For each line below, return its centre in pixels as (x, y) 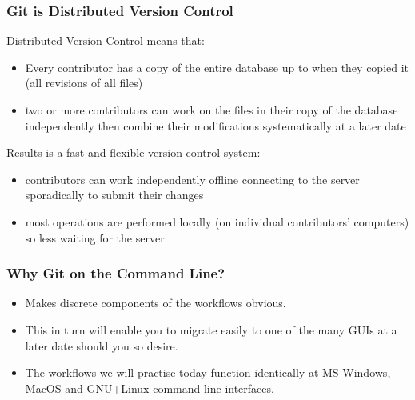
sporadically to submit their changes (114, 195)
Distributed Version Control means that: (106, 40)
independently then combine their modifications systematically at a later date (215, 125)
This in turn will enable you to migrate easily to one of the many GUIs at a (211, 329)
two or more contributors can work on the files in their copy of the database (211, 110)
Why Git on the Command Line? (116, 273)
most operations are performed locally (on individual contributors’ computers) (217, 221)
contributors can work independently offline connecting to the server (192, 179)
